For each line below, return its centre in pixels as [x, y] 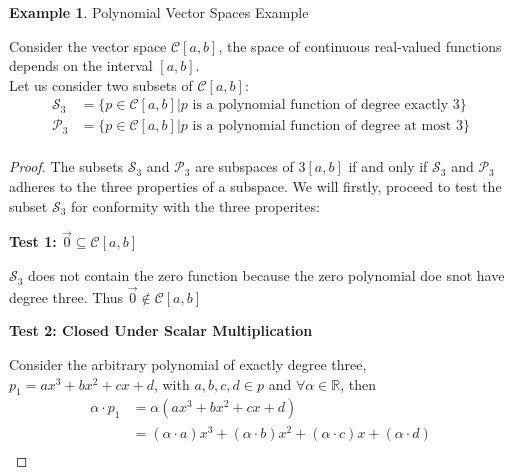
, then [358, 383]
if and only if [388, 166]
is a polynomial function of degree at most [322, 126]
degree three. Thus [66, 296]
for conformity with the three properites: [195, 205]
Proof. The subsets [66, 166]
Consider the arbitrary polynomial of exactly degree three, [188, 364]
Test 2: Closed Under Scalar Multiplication [161, 330]
